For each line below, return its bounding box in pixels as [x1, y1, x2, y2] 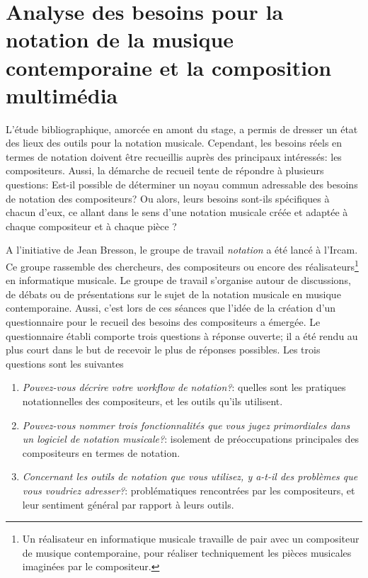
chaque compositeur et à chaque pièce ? [6, 218, 177, 233]
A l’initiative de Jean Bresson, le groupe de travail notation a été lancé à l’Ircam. [6, 242, 358, 257]
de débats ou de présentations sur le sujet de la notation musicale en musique [6, 286, 341, 301]
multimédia [6, 80, 118, 109]
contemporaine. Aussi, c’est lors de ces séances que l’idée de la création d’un [6, 300, 336, 315]
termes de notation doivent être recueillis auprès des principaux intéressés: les [6, 149, 342, 164]
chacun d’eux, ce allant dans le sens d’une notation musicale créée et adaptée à [6, 205, 348, 220]
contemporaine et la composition [6, 52, 332, 81]
